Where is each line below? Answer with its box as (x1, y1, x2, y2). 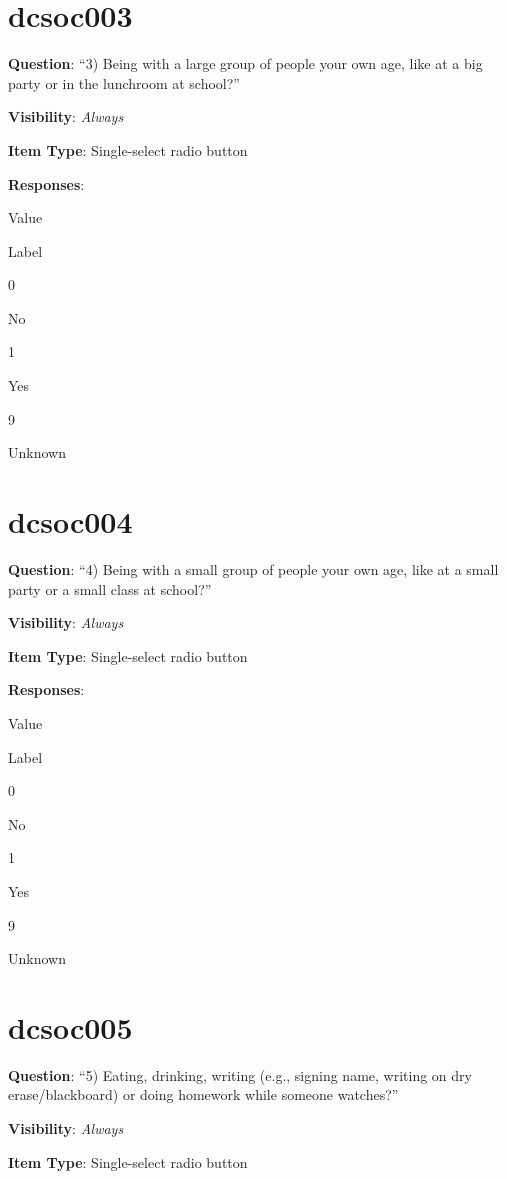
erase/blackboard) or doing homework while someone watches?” (8, 1084, 399, 1105)
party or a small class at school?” (8, 578, 212, 599)
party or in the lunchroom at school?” (8, 72, 240, 93)
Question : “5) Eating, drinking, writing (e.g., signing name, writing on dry (8, 1064, 472, 1085)
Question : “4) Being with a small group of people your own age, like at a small (8, 558, 499, 579)
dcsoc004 (8, 501, 133, 542)
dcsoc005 (8, 1006, 133, 1047)
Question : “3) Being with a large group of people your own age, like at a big (8, 53, 483, 74)
